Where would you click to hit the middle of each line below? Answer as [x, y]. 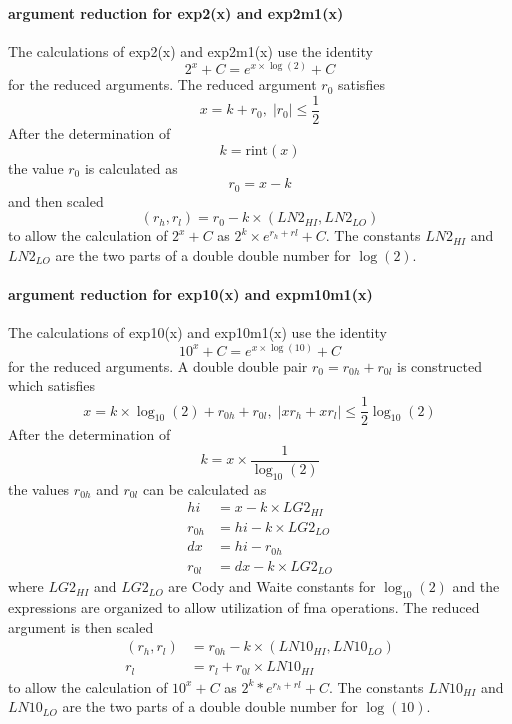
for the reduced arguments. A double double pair [158, 365]
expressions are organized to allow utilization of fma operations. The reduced [244, 606]
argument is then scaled [81, 626]
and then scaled [56, 200]
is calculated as [131, 167]
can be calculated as [204, 488]
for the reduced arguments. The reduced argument [162, 84]
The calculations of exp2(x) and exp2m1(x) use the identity [190, 50]
